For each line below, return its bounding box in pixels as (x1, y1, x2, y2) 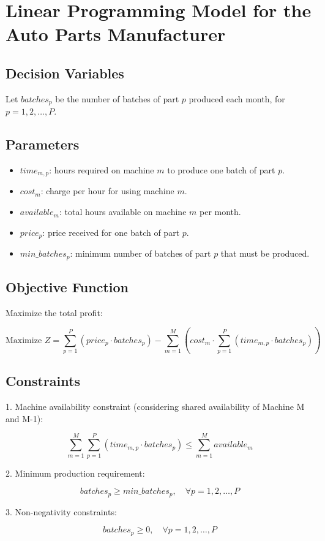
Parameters (6, 135, 80, 154)
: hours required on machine (49, 164, 154, 176)
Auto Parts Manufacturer (6, 21, 226, 47)
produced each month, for (189, 92, 285, 105)
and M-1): (6, 412, 43, 425)
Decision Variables (6, 63, 124, 82)
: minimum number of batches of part (70, 247, 211, 260)
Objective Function (6, 277, 129, 296)
